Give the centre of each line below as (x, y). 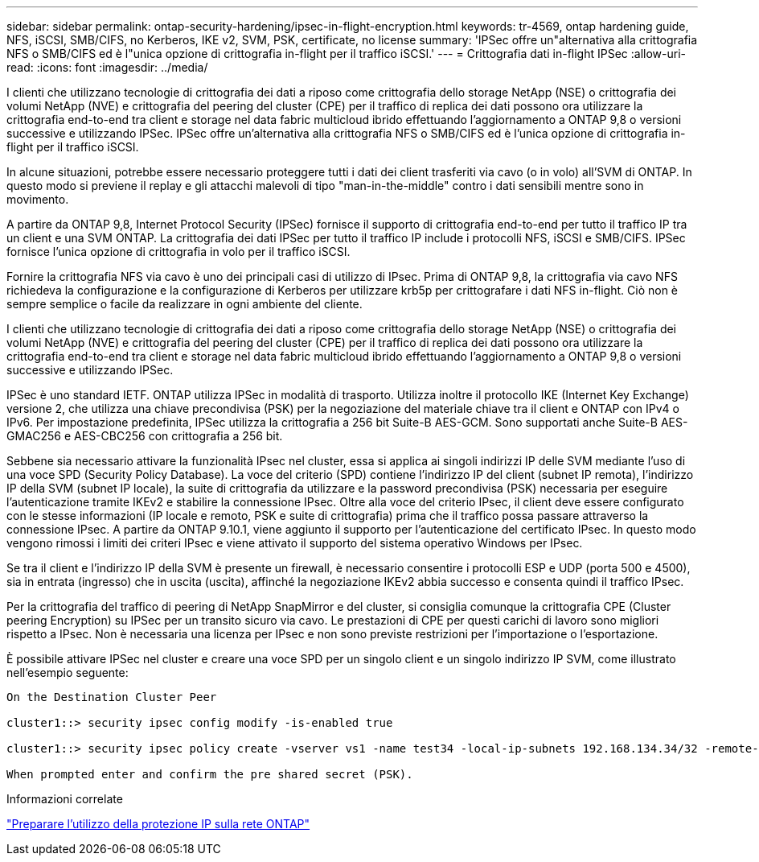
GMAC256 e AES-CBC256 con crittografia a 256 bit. (145, 436)
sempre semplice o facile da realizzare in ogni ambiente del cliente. (185, 304)
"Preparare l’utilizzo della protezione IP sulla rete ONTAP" (158, 824)
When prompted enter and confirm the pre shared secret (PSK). (210, 774)
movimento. (38, 199)
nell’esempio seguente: (68, 672)
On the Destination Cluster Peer (112, 697)
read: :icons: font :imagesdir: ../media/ (107, 67)
